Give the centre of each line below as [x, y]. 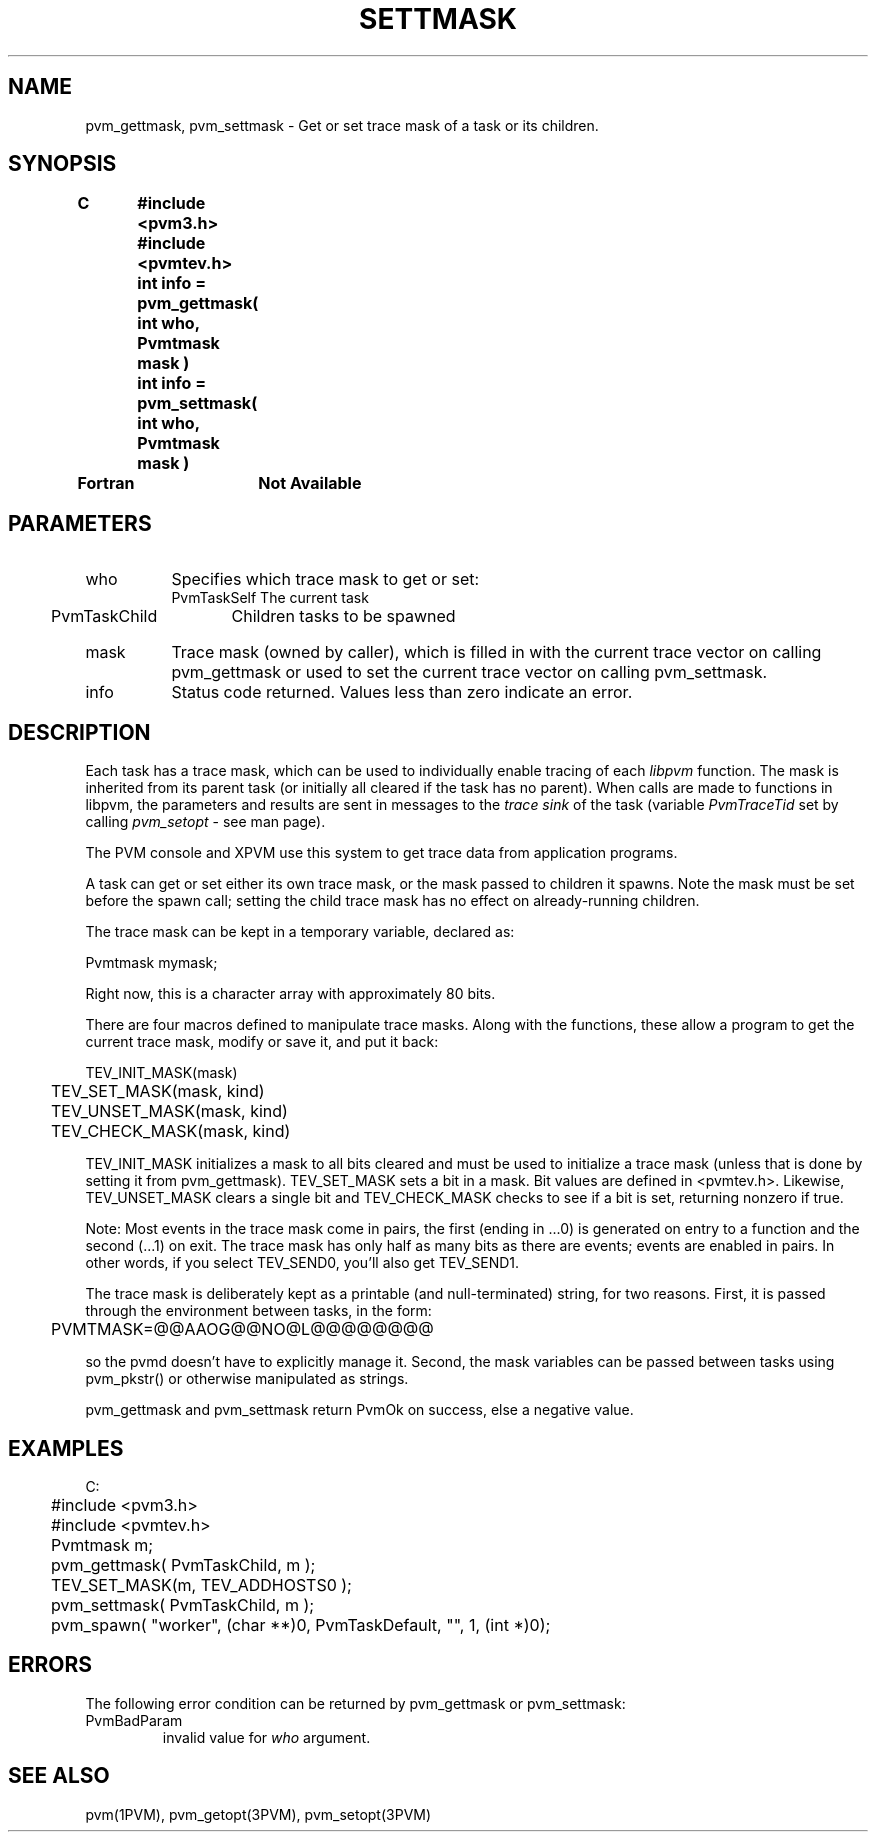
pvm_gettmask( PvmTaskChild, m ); [183, 1564]
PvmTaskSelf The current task [270, 598]
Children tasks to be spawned [343, 616]
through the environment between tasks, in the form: [258, 1311]
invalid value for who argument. [266, 1737]
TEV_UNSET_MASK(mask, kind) [169, 1111]
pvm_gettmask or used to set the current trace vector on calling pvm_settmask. [469, 672]
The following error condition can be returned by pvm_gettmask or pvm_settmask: [355, 1703]
